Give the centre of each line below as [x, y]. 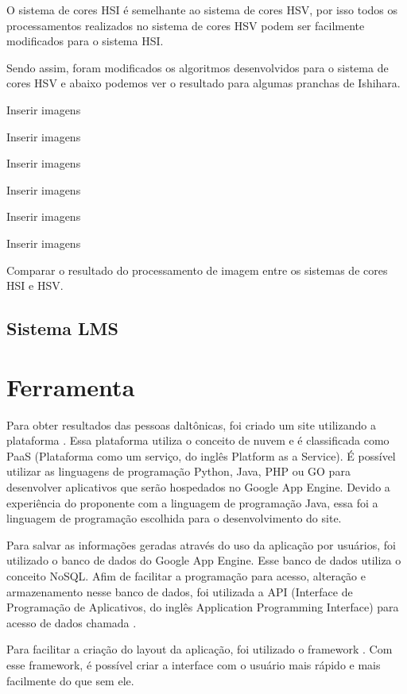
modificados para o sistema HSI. [85, 41]
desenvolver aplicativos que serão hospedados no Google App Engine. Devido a [198, 487]
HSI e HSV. [35, 285]
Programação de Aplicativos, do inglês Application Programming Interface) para [203, 607]
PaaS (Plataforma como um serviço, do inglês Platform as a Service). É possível [201, 455]
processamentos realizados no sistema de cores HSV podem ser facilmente [186, 25]
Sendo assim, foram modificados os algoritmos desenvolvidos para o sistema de [198, 67]
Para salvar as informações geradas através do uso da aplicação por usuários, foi [201, 544]
